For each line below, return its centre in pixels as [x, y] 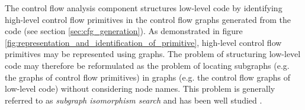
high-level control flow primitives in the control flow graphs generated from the [148, 19]
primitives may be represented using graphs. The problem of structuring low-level [153, 54]
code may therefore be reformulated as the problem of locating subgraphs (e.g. [147, 65]
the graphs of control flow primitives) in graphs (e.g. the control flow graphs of [148, 77]
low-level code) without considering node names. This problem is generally [140, 89]
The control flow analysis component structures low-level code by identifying [144, 8]
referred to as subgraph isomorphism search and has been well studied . [134, 100]
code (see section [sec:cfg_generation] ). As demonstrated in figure [124, 31]
